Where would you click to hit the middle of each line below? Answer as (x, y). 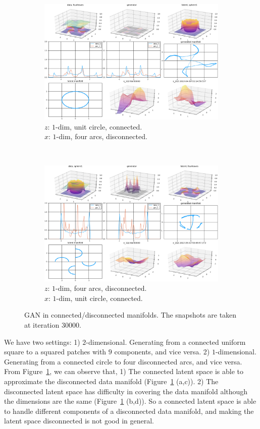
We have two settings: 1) (42, 342)
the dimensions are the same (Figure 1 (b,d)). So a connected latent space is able (130, 401)
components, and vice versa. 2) (162, 352)
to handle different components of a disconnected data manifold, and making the (129, 411)
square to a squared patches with (55, 352)
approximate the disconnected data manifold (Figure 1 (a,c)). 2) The (111, 381)
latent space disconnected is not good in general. (79, 421)
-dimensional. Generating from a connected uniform (166, 342)
